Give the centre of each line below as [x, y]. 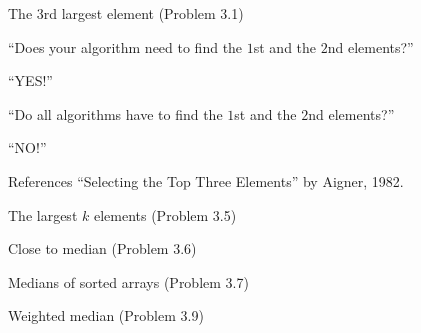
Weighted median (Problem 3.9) [106, 315]
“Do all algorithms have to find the [115, 113]
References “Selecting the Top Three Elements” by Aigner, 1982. [206, 180]
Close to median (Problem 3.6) [102, 248]
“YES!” [30, 80]
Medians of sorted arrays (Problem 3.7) [128, 281]
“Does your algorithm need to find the [125, 46]
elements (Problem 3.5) [165, 214]
